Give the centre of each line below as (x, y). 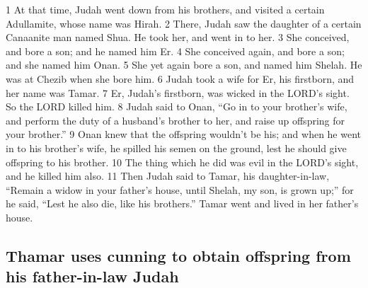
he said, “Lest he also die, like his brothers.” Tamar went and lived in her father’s (182, 203)
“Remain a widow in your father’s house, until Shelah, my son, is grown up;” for (180, 189)
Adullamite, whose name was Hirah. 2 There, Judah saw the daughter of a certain (184, 23)
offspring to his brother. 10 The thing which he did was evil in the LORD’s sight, (182, 162)
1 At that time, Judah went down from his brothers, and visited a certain (165, 9)
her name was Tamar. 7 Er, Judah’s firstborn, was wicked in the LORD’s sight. (178, 92)
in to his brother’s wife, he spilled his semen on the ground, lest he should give (176, 148)
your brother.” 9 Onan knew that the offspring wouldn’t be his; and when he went (184, 134)
